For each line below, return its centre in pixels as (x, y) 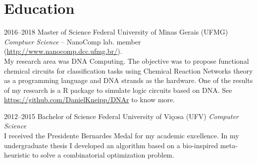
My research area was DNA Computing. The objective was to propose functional (127, 61)
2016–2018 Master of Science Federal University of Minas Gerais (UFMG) (116, 32)
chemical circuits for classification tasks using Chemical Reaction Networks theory (128, 70)
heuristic (17, 155)
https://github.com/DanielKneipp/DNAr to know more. (90, 100)
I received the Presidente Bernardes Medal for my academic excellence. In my (122, 136)
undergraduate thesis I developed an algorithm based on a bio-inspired (111, 145)
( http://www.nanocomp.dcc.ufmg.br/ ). (63, 51)
